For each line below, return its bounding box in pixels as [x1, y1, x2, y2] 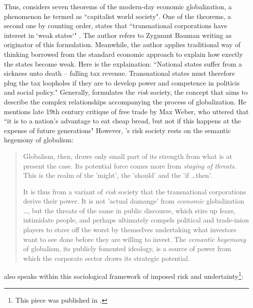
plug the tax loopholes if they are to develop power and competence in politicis [4, 77, 240, 87]
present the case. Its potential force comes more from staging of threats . [23, 160, 236, 171]
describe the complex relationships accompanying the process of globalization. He [4, 96, 246, 106]
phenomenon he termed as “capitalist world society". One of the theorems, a [4, 11, 231, 21]
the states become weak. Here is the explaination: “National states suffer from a [4, 58, 242, 68]
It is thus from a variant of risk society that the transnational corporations [23, 186, 246, 196]
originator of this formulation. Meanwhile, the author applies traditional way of [4, 39, 241, 50]
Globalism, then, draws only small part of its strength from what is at [23, 151, 233, 161]
